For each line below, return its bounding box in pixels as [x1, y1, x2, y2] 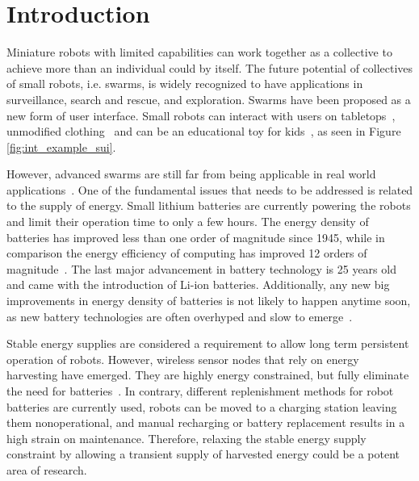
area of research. [6, 461, 87, 478]
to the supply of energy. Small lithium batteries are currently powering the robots [6, 197, 411, 214]
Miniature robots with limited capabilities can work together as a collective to [6, 44, 392, 61]
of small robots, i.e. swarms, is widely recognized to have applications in [6, 75, 363, 92]
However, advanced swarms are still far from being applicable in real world [6, 165, 376, 182]
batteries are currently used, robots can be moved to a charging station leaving [6, 398, 397, 415]
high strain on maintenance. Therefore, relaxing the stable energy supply [6, 429, 367, 446]
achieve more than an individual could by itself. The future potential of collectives [6, 59, 413, 76]
